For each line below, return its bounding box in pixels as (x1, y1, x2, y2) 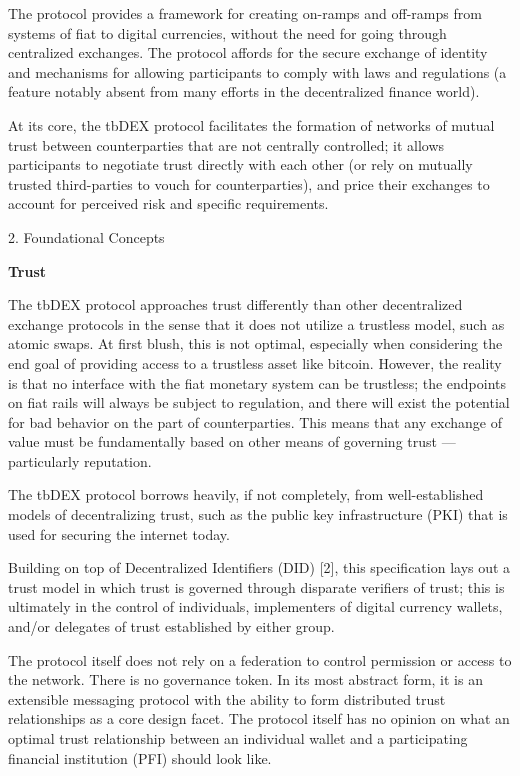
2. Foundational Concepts (8, 226, 165, 247)
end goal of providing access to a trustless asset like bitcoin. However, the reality (8, 352, 502, 373)
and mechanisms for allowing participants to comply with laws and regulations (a (8, 61, 507, 82)
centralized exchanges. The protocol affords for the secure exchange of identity (8, 42, 488, 63)
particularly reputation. (8, 450, 152, 471)
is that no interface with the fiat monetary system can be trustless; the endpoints (8, 372, 507, 393)
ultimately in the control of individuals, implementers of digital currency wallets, (8, 596, 503, 617)
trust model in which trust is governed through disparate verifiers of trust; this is (8, 576, 505, 597)
